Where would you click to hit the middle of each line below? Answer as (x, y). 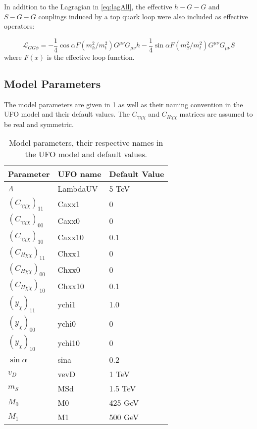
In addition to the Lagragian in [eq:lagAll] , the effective (88, 6)
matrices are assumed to (216, 114)
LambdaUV (78, 189)
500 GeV (124, 417)
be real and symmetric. (39, 124)
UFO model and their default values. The (67, 114)
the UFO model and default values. (86, 154)
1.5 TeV (123, 388)
